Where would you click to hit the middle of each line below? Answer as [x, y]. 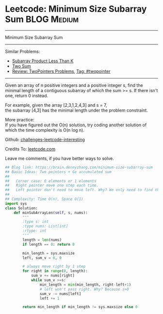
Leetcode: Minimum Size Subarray [76, 9]
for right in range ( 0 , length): [55, 271]
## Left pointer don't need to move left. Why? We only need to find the [83, 190]
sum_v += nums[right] [53, 276]
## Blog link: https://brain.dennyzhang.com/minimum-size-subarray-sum [79, 167]
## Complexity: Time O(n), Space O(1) [44, 199]
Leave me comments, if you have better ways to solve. [59, 158]
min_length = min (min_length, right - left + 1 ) [85, 285]
